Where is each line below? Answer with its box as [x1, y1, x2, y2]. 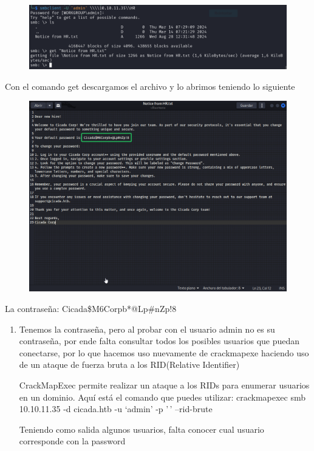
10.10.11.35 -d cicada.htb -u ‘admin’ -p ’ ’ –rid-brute [19, 402, 213, 415]
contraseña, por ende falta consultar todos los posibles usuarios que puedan [19, 334, 300, 347]
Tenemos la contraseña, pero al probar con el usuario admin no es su [19, 322, 275, 335]
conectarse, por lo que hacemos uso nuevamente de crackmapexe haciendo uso [19, 346, 309, 359]
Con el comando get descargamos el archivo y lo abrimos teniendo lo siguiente [5, 80, 295, 92]
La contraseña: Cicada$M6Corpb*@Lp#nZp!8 [5, 302, 177, 315]
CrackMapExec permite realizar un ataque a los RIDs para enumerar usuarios [19, 379, 310, 392]
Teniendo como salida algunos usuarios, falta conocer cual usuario [19, 422, 264, 435]
